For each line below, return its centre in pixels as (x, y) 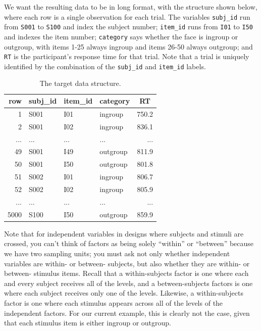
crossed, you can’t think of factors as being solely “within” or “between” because (129, 243)
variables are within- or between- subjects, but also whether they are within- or (127, 263)
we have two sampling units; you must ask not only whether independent (117, 253)
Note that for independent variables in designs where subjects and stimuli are (124, 233)
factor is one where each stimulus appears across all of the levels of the (114, 302)
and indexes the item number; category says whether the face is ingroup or (121, 36)
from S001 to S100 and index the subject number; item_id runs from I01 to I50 (128, 27)
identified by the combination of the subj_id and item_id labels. (105, 66)
